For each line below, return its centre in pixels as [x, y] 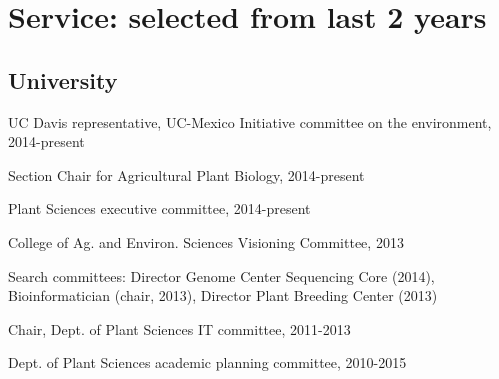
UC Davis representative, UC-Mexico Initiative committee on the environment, [250, 121]
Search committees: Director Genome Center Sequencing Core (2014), [221, 275]
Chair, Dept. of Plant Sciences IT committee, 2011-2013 [179, 328]
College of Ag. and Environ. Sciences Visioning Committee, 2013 [206, 241]
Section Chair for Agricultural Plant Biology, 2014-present [186, 174]
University [63, 79]
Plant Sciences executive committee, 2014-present [159, 208]
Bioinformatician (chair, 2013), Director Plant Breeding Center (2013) [223, 295]
